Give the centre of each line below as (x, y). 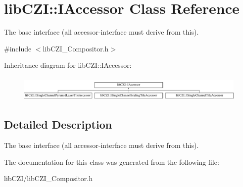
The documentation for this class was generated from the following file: (112, 162)
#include (18, 48)
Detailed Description (58, 124)
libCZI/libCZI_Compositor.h (49, 178)
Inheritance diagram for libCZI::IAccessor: (68, 65)
